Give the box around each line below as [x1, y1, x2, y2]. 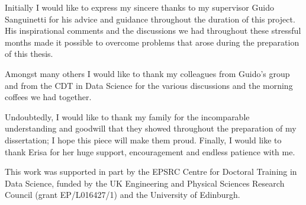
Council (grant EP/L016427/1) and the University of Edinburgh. [5, 188, 240, 201]
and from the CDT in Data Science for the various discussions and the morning [5, 79, 293, 91]
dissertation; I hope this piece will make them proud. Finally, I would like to [5, 133, 282, 146]
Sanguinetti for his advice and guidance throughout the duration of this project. [5, 12, 295, 25]
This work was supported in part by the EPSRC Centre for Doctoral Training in [5, 165, 297, 178]
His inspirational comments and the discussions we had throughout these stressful [5, 24, 301, 37]
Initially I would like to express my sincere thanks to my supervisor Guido [5, 1, 274, 13]
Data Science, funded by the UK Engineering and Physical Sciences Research [5, 177, 285, 189]
